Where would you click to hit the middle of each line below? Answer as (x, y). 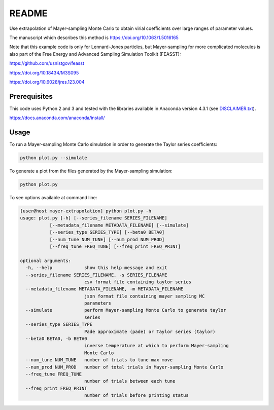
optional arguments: (45, 260)
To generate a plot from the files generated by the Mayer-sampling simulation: (91, 171)
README (28, 13)
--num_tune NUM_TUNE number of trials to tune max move (99, 360)
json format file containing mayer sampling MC (144, 296)
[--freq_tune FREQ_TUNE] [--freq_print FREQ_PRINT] (115, 246)
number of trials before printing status (136, 396)
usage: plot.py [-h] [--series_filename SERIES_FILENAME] (94, 218)
